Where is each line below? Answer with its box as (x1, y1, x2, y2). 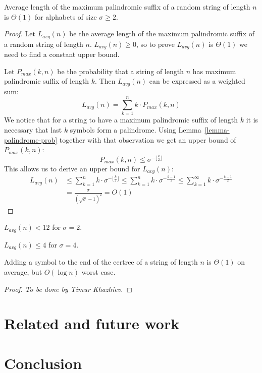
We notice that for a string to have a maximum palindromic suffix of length (4, 114, 238, 125)
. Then (95, 76, 116, 86)
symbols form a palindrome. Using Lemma (70, 125, 201, 135)
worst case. (81, 266, 116, 277)
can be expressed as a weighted (149, 76, 245, 86)
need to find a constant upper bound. (4, 49, 120, 59)
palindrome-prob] (4, 134, 58, 145)
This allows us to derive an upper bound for (4, 163, 140, 173)
